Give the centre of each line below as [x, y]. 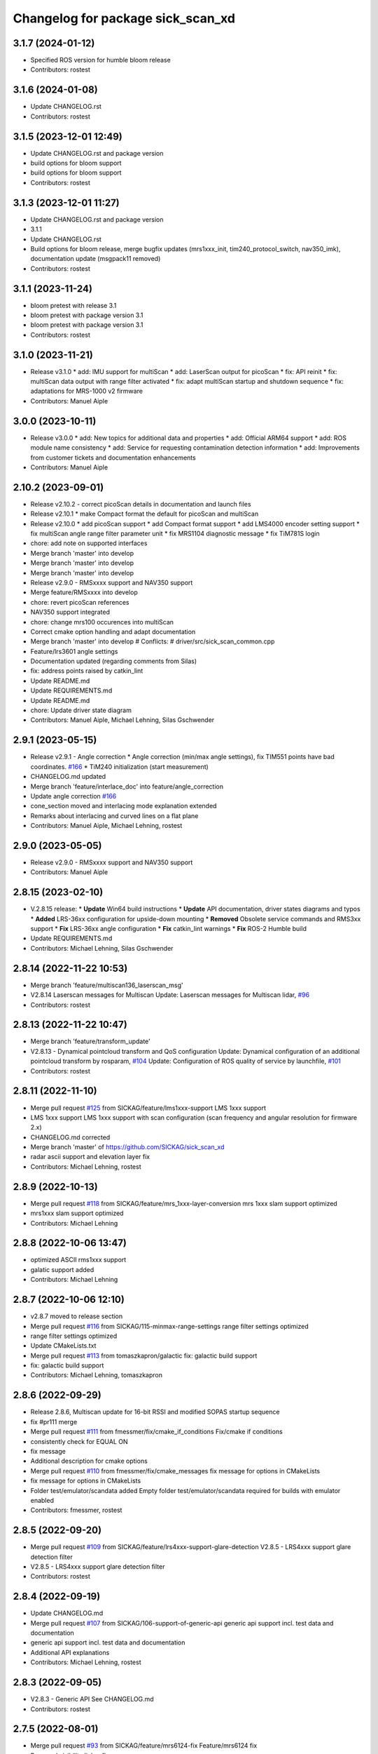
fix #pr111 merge [54, 1421]
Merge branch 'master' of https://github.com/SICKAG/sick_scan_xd [127, 1147]
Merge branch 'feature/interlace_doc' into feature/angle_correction [127, 786]
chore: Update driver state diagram [81, 710]
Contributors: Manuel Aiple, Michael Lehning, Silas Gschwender [122, 720]
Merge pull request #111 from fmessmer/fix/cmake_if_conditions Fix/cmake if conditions [156, 1432]
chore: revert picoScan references [80, 602]
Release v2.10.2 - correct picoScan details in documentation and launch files [141, 504]
